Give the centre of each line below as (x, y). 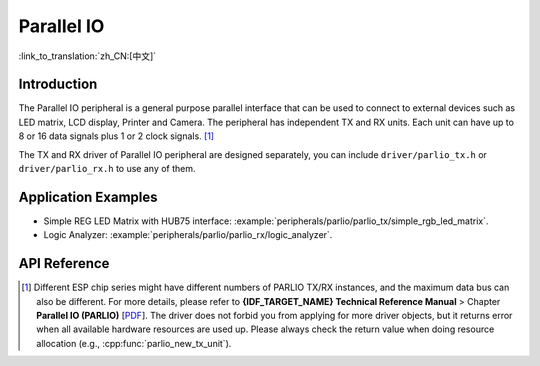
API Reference (64, 263)
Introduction (58, 84)
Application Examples (88, 196)
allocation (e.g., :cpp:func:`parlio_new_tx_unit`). (134, 343)
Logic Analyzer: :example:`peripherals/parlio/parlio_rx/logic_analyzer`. (188, 235)
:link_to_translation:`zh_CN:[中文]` (87, 56)
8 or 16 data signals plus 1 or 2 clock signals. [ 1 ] (116, 136)
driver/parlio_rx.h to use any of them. (107, 169)
